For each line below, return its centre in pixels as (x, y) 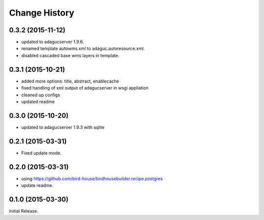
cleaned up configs (41, 95)
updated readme (38, 101)
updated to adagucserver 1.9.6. (53, 42)
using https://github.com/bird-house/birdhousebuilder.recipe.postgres (92, 178)
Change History (42, 13)
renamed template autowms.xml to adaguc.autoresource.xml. (83, 48)
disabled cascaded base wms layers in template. (70, 55)
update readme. (37, 185)
